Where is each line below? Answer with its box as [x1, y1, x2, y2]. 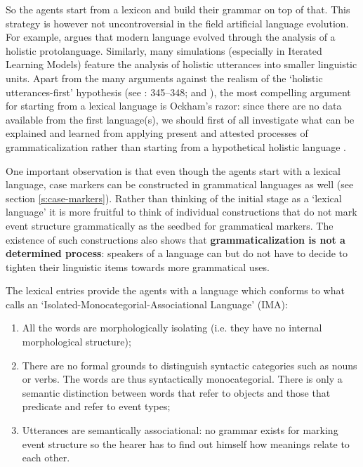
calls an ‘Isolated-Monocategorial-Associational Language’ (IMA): [6, 296, 288, 311]
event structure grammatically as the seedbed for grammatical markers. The [6, 218, 334, 232]
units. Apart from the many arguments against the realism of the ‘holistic [6, 70, 323, 85]
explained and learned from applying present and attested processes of [6, 126, 308, 140]
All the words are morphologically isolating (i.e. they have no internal [22, 320, 322, 335]
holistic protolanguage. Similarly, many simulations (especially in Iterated [6, 43, 322, 58]
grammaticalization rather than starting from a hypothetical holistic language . [6, 139, 346, 154]
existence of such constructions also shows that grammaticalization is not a [6, 232, 345, 246]
